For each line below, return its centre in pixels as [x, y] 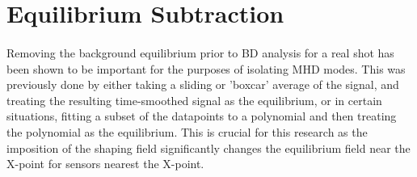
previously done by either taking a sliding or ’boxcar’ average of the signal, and [203, 84]
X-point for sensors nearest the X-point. [105, 164]
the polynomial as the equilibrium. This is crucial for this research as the [187, 131]
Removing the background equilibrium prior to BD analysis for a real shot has [200, 52]
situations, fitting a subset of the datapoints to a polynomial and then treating [202, 116]
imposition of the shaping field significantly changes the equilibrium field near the [208, 147]
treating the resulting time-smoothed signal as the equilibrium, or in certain [194, 100]
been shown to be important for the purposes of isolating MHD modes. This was [206, 68]
